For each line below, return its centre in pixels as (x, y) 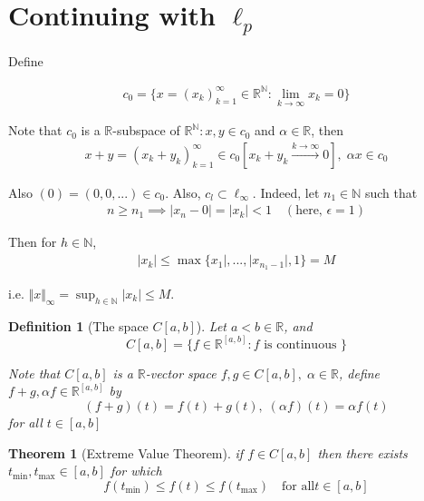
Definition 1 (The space (78, 325)
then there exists (362, 452)
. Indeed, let (286, 192)
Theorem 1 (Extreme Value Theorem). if (126, 452)
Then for (33, 242)
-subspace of (146, 130)
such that (391, 192)
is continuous (300, 344)
